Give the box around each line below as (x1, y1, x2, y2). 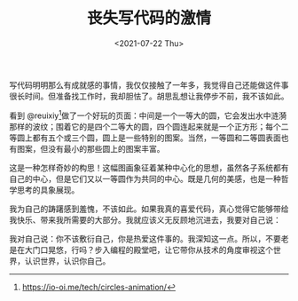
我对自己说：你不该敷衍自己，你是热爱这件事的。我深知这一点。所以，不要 (9, 233, 281, 244)
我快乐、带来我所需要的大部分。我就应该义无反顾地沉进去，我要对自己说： (9, 214, 281, 225)
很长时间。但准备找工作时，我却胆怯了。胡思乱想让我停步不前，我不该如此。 (9, 91, 289, 101)
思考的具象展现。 (16, 184, 80, 195)
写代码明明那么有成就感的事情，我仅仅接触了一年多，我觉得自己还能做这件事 (9, 79, 289, 90)
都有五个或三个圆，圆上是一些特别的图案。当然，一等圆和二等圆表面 (32, 132, 281, 143)
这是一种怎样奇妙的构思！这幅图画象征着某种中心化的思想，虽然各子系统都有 (9, 162, 289, 173)
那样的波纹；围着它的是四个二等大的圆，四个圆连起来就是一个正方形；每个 (9, 121, 281, 131)
